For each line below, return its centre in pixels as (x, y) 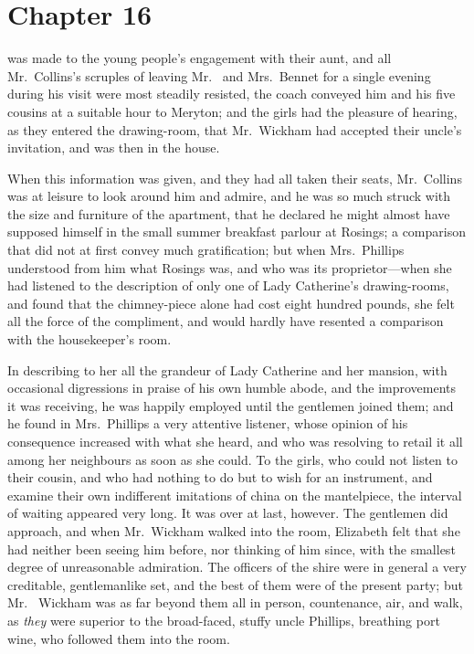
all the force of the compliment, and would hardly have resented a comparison (226, 321)
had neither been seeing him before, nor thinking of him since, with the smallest (232, 549)
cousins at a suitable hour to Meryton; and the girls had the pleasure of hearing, (232, 111)
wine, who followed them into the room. (119, 638)
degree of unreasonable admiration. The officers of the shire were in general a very (237, 567)
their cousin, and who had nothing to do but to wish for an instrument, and (220, 477)
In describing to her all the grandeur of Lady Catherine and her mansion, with (227, 369)
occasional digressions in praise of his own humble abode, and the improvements (232, 388)
